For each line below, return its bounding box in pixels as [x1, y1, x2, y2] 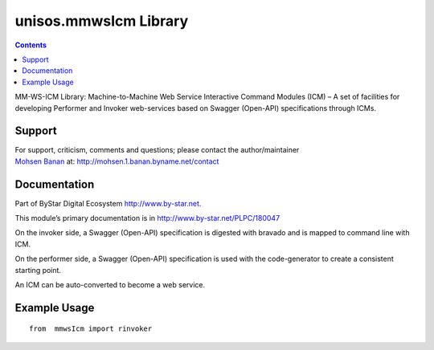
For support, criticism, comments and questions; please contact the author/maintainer [14, 145, 300, 155]
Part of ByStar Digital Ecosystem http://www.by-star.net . [14, 198, 202, 208]
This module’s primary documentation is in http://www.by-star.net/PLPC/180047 [14, 214, 280, 223]
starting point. [14, 265, 62, 275]
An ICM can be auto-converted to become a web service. [14, 280, 205, 290]
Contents [14, 40, 47, 50]
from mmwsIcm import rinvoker [29, 324, 153, 333]
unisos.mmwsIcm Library [14, 12, 189, 30]
